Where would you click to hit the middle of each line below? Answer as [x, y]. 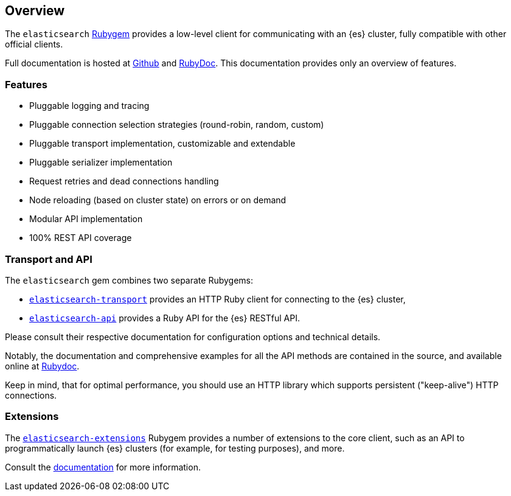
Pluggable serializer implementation [101, 162]
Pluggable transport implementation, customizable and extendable [162, 144]
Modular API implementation [86, 219]
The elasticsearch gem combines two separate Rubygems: [129, 280]
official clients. [34, 44]
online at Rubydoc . [42, 366]
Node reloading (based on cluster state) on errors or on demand [158, 200]
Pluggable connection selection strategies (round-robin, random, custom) [177, 125]
